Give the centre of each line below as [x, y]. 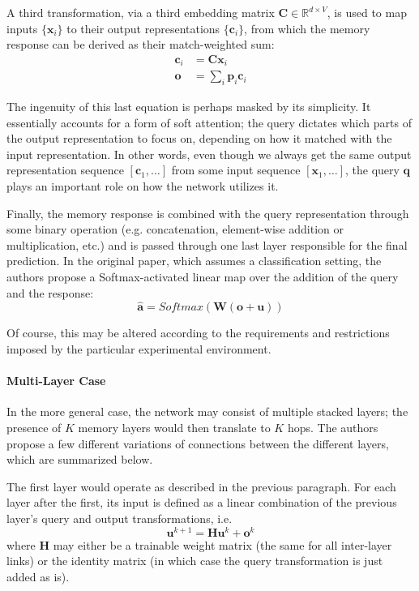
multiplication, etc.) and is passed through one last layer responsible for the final [207, 244]
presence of [34, 428]
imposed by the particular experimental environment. [139, 349]
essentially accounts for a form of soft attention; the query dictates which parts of [209, 122]
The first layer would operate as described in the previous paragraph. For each [201, 486]
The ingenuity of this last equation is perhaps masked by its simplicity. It [189, 107]
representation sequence [65, 170]
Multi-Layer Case [56, 381]
